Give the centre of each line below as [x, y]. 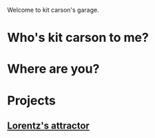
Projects [32, 101]
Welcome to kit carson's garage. [53, 10]
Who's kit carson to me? [78, 38]
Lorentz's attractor [48, 125]
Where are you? [53, 69]
